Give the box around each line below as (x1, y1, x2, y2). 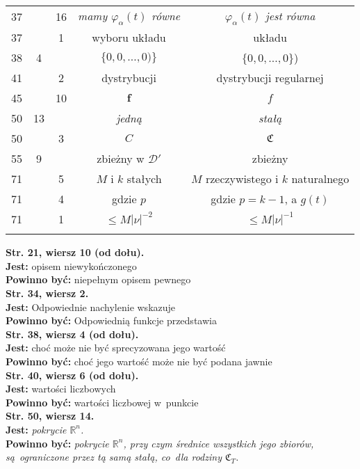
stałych (126, 170, 162, 187)
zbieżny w (97, 150, 145, 167)
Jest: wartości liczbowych (6, 381, 116, 396)
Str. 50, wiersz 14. (6, 408, 95, 423)
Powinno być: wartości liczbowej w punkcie (6, 395, 199, 409)
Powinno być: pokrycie (6, 436, 109, 450)
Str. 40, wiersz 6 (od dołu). (6, 367, 139, 382)
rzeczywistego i (205, 170, 279, 187)
